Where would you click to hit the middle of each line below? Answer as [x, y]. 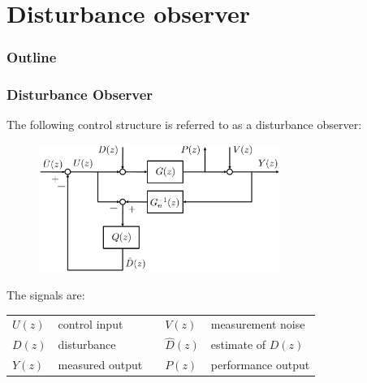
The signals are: [46, 295]
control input [91, 324]
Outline [32, 57]
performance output [260, 365]
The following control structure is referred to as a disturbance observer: [184, 125]
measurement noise [258, 324]
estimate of [238, 344]
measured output [100, 365]
